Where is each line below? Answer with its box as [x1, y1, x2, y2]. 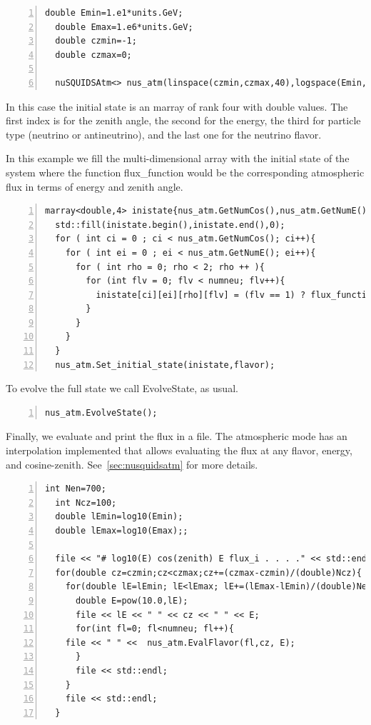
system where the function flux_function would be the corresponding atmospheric [6, 164, 365, 179]
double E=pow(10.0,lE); [75, 595, 188, 606]
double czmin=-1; [55, 36, 137, 46]
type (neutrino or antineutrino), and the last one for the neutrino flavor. [6, 126, 322, 141]
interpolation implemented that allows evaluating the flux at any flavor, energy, [6, 443, 352, 458]
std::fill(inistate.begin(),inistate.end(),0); [55, 219, 285, 230]
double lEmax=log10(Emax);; [55, 526, 188, 536]
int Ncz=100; [55, 497, 117, 508]
